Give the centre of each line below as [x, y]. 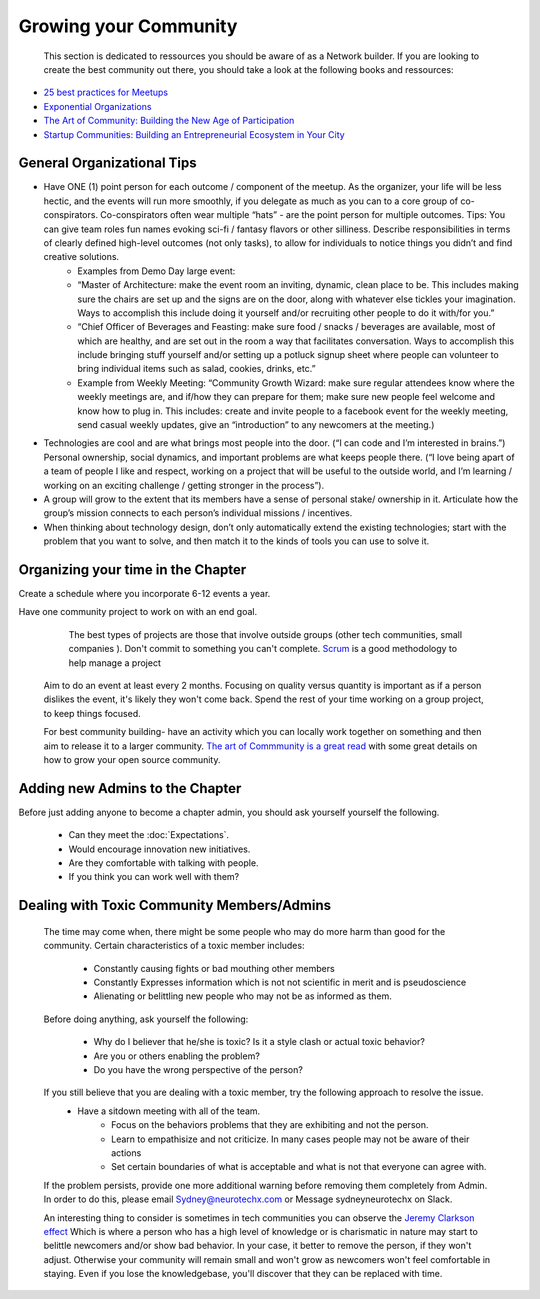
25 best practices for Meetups [106, 92]
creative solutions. [81, 257]
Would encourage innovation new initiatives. [159, 849]
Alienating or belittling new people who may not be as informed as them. [242, 996]
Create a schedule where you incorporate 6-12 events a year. [144, 594]
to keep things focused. [92, 713]
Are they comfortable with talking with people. [163, 863]
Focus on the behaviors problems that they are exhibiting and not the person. [270, 1125]
